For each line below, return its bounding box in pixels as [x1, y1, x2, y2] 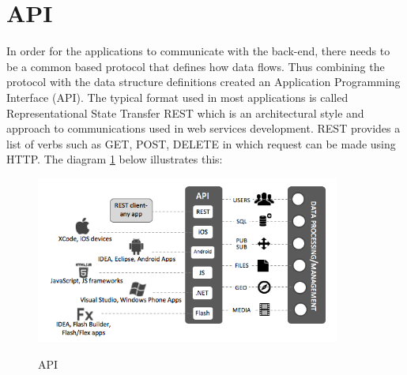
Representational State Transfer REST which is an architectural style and [6, 104, 364, 121]
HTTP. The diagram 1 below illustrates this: [6, 151, 223, 167]
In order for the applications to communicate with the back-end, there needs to [6, 43, 390, 59]
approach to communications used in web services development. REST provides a [6, 120, 401, 137]
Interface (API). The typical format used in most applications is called [6, 88, 349, 105]
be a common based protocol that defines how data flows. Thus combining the [6, 58, 385, 74]
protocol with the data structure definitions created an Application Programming [6, 73, 401, 90]
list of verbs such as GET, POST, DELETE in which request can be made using [6, 135, 396, 152]
